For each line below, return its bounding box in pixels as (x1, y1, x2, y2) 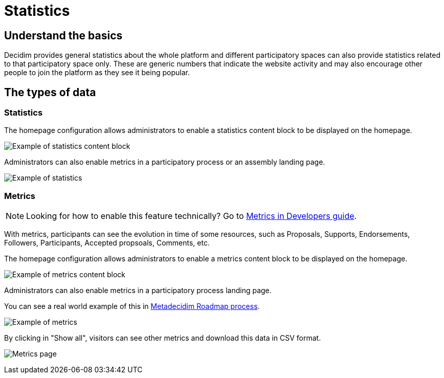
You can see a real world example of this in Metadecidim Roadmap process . (4, 302, 260, 311)
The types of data (4, 85, 96, 99)
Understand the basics (4, 29, 123, 42)
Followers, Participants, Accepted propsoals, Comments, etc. (4, 238, 210, 248)
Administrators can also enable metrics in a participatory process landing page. (4, 286, 272, 295)
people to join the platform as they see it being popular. (4, 68, 190, 77)
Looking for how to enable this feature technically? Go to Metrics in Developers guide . (26, 211, 357, 221)
